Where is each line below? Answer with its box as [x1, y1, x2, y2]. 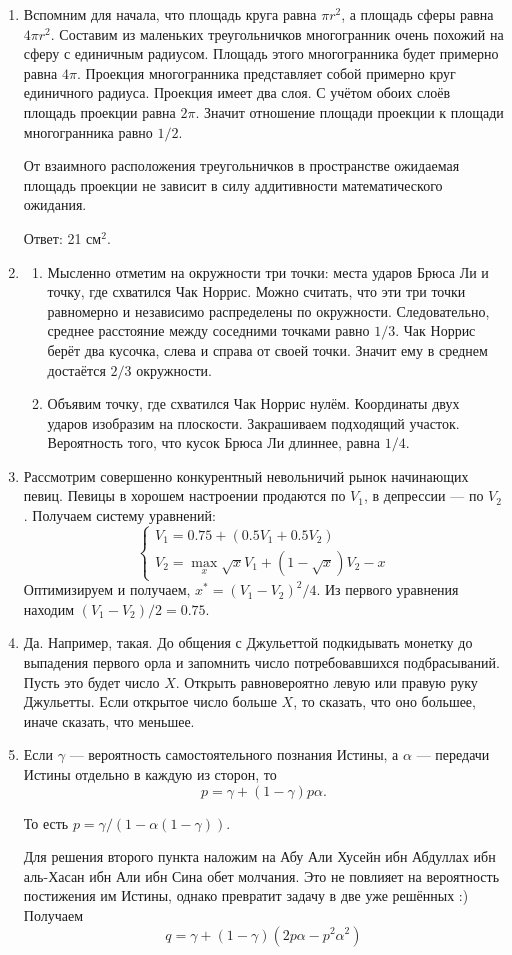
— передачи [416, 744, 490, 765]
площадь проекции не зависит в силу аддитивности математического [23, 174, 443, 195]
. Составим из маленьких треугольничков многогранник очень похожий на [50, 23, 504, 44]
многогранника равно [23, 121, 153, 142]
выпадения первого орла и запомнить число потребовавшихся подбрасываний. [23, 652, 500, 672]
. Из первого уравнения [316, 579, 459, 600]
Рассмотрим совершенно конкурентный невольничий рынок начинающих [23, 465, 469, 486]
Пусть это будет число [23, 671, 160, 692]
